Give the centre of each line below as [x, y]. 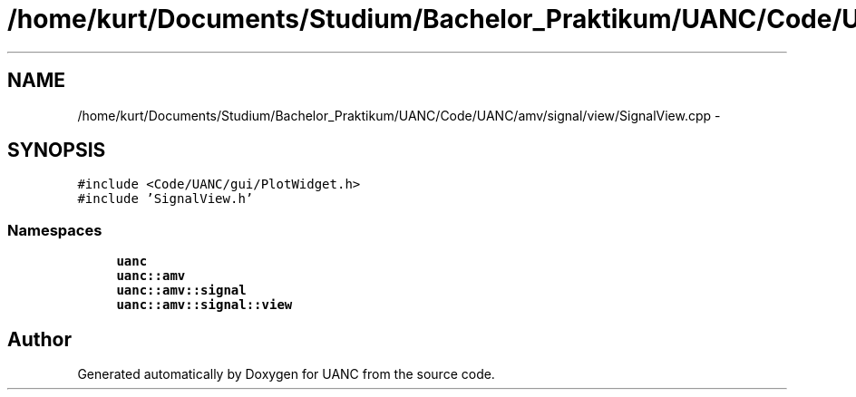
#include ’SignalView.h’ [165, 199]
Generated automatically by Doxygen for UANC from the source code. [286, 374]
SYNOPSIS [57, 150]
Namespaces [55, 230]
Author [39, 339]
